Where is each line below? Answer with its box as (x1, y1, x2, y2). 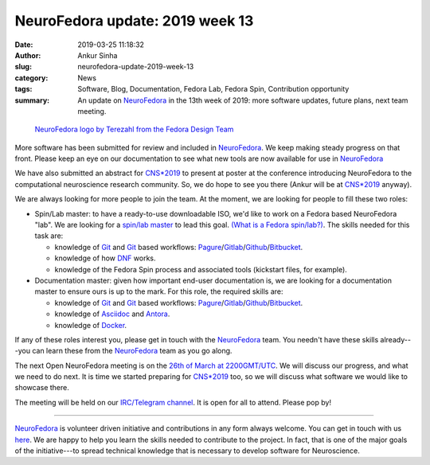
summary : (14, 96, 50, 105)
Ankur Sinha (77, 50, 118, 60)
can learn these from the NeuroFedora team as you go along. (32, 346, 233, 356)
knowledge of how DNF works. (54, 253, 156, 263)
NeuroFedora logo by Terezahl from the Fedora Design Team (34, 124, 234, 135)
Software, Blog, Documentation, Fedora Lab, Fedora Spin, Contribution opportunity (77, 84, 350, 94)
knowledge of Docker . (54, 320, 127, 330)
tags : (14, 84, 33, 94)
